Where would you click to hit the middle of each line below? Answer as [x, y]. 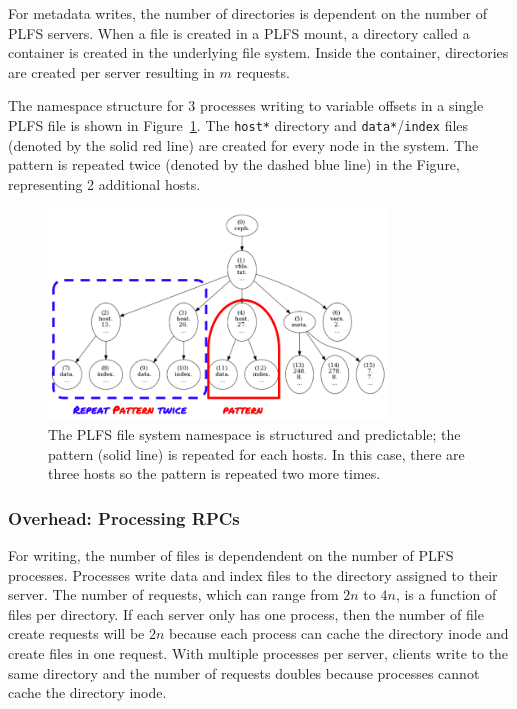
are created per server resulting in [111, 71]
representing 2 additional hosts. [104, 183]
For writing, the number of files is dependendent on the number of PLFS [231, 555]
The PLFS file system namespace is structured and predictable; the [254, 434]
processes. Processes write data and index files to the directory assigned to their [253, 574]
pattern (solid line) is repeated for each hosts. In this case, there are [256, 453]
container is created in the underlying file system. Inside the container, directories [258, 52]
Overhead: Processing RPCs [124, 517]
